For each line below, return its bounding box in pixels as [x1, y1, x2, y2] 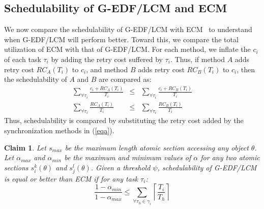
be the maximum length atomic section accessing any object [65, 142, 249, 153]
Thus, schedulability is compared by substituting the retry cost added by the [4, 115, 244, 126]
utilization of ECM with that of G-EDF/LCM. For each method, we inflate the [4, 44, 251, 54]
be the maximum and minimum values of [64, 152, 191, 163]
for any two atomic [200, 152, 260, 163]
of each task [4, 53, 41, 64]
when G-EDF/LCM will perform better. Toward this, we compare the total [4, 34, 239, 44]
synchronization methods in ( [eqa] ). [4, 125, 114, 135]
